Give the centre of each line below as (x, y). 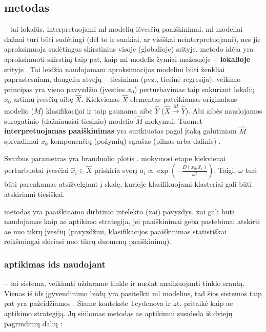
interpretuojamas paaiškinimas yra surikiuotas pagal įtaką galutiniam (120, 131)
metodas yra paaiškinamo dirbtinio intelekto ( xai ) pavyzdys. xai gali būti (119, 211)
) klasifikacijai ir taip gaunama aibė (97, 110)
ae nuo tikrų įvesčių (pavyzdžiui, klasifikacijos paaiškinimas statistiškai (115, 231)
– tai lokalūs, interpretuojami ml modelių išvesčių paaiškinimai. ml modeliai (124, 29)
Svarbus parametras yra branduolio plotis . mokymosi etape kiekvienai (115, 158)
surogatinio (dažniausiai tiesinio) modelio (69, 120)
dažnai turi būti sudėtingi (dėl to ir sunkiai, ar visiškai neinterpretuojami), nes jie (132, 39)
